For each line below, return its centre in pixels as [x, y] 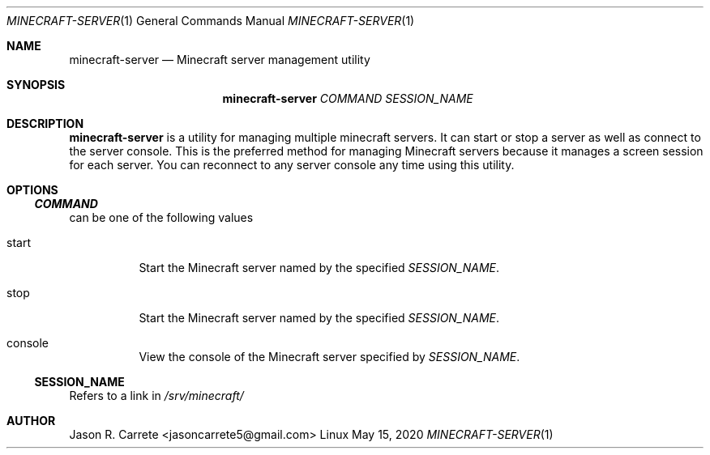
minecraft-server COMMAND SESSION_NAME [348, 98]
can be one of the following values [161, 217]
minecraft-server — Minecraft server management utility [220, 60]
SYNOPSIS [36, 85]
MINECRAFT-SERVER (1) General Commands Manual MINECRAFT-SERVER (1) [211, 21]
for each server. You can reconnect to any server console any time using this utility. [292, 165]
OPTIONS [32, 190]
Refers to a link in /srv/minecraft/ [156, 395]
